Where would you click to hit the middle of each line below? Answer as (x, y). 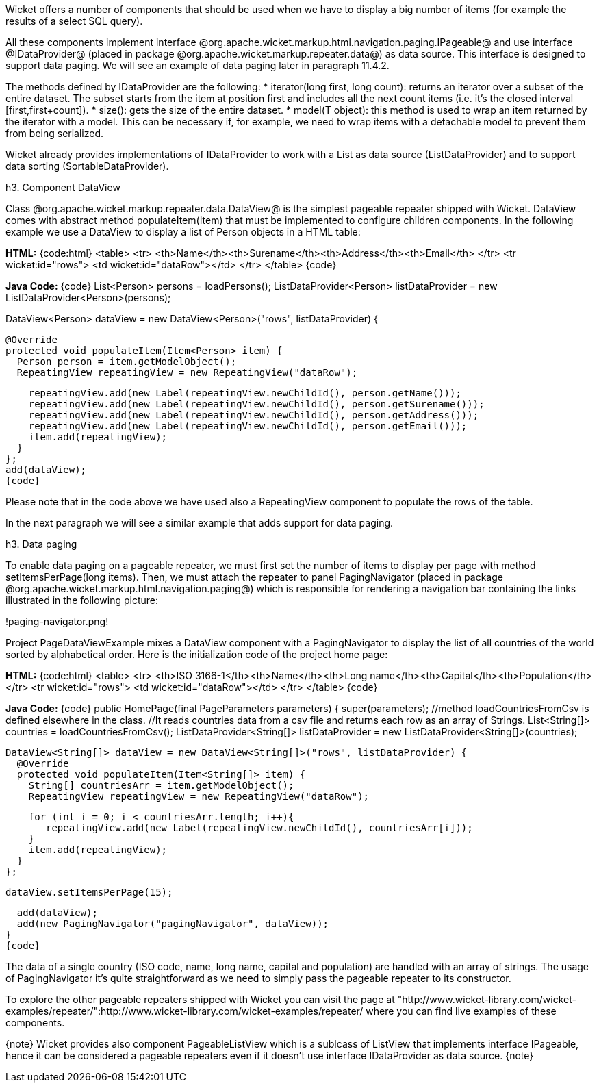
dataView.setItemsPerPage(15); (89, 892)
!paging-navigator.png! (57, 621)
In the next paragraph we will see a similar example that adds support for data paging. (200, 523)
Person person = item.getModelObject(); (127, 362)
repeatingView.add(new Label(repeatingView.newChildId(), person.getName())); (245, 393)
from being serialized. (55, 133)
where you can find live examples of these (461, 1011)
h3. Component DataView (63, 187)
